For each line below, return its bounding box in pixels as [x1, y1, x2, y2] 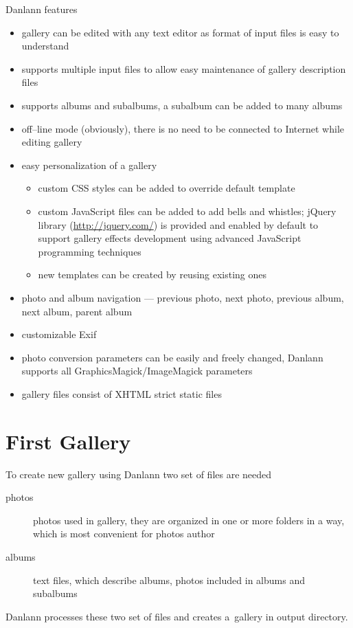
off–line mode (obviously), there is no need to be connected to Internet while [21, 121, 345, 135]
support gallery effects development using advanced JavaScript [38, 231, 301, 245]
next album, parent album [21, 304, 133, 318]
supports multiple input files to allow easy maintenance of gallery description [21, 61, 346, 76]
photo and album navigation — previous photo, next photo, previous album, [21, 290, 344, 304]
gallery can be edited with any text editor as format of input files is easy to [21, 25, 339, 39]
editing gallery [21, 135, 82, 149]
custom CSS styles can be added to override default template [38, 181, 295, 195]
